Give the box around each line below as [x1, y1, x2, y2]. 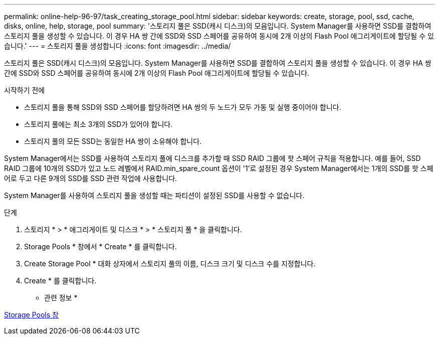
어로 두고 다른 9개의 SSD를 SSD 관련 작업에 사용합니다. [4, 174, 177, 183]
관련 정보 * [44, 293, 78, 302]
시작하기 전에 [4, 86, 45, 94]
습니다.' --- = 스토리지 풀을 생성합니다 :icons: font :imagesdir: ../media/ [4, 42, 231, 50]
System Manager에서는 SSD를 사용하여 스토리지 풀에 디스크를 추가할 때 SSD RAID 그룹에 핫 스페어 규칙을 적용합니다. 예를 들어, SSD [4, 154, 421, 162]
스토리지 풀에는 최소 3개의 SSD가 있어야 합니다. [24, 120, 173, 128]
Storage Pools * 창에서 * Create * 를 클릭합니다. [24, 242, 177, 251]
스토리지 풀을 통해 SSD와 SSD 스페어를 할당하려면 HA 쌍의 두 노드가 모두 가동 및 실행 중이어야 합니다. [24, 103, 341, 111]
